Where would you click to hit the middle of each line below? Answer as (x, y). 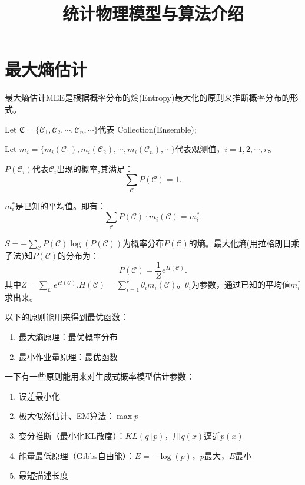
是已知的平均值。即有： (60, 205)
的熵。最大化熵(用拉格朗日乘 (244, 242)
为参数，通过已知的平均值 (241, 284)
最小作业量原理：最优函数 (68, 356)
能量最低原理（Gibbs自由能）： (77, 455)
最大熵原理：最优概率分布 (68, 337)
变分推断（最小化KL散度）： (72, 436)
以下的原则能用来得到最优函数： (67, 317)
